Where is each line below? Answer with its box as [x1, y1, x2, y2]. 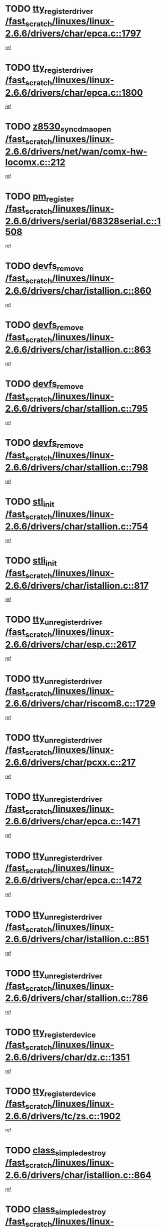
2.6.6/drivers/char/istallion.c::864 [5, 1169, 151, 1181]
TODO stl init [5, 496, 55, 509]
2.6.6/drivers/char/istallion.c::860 [5, 285, 151, 296]
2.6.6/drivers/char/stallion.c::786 [5, 992, 148, 1004]
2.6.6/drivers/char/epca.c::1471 [5, 816, 140, 827]
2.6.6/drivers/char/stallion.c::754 [5, 521, 148, 532]
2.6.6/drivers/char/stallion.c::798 [5, 462, 148, 473]
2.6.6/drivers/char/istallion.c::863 [5, 344, 151, 355]
